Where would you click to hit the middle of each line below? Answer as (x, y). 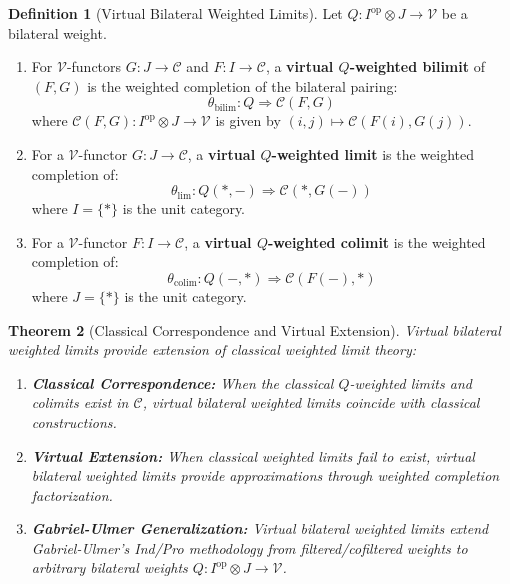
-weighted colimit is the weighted (376, 241)
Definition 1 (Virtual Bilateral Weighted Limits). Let (175, 13)
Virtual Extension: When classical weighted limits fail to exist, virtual (253, 455)
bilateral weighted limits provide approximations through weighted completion (265, 475)
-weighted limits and (410, 382)
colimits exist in (80, 402)
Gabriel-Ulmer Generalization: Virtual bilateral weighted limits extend (260, 528)
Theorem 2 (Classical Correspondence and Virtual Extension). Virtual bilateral (254, 329)
